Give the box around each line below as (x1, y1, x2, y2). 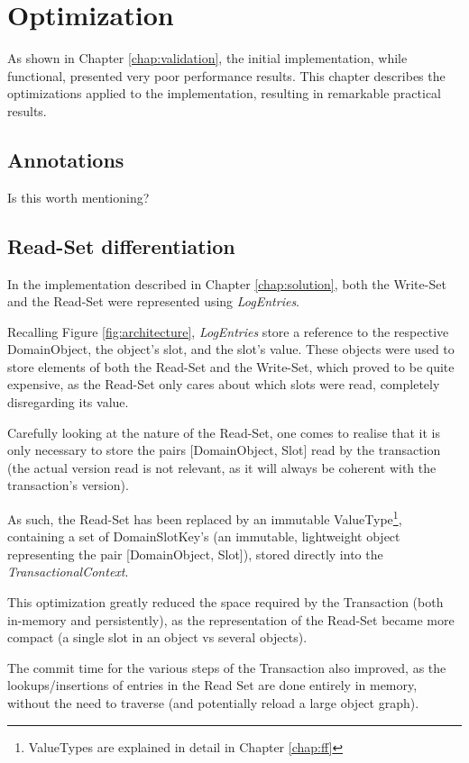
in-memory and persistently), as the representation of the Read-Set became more (7, 610, 455, 629)
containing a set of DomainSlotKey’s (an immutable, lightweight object (7, 527, 400, 546)
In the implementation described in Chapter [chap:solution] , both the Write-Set (7, 274, 446, 293)
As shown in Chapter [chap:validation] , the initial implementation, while (7, 49, 408, 68)
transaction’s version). (7, 476, 129, 495)
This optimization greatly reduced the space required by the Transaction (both (7, 593, 444, 612)
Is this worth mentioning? (7, 187, 150, 206)
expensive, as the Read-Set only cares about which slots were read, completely (7, 375, 440, 394)
